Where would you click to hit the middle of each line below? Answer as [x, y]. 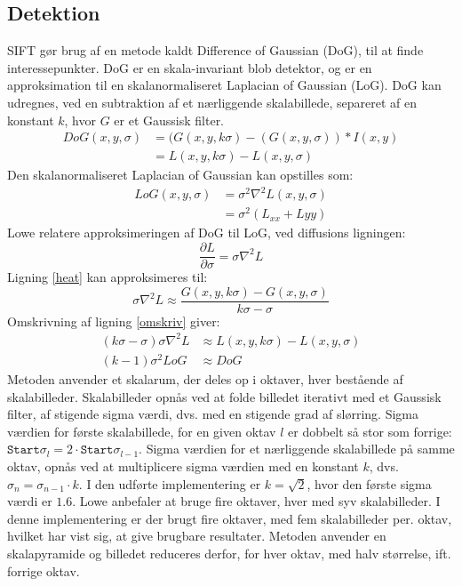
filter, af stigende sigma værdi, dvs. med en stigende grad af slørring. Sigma [213, 414]
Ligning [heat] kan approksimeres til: [108, 277]
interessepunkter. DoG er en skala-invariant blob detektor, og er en [190, 67]
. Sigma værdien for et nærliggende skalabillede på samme [297, 449]
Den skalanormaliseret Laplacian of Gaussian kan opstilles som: [180, 175]
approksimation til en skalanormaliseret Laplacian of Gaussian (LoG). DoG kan [224, 85]
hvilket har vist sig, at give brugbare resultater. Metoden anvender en [197, 536]
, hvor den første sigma [369, 483]
